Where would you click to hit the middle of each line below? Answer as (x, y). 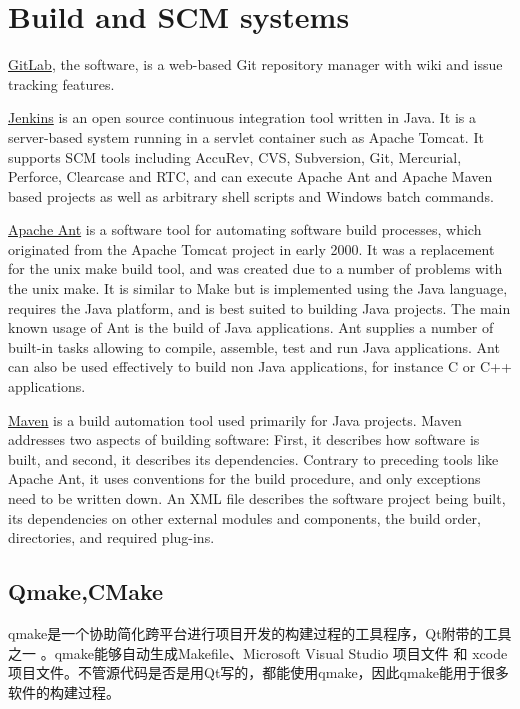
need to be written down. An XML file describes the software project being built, (257, 498)
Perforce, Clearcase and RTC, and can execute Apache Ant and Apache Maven (250, 176)
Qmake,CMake (86, 591)
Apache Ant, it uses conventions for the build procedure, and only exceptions (244, 478)
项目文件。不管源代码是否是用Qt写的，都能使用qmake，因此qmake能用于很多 (258, 672)
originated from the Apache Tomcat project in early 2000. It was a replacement (251, 248)
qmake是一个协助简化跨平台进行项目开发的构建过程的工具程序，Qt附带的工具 (260, 632)
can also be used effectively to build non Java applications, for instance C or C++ (260, 366)
